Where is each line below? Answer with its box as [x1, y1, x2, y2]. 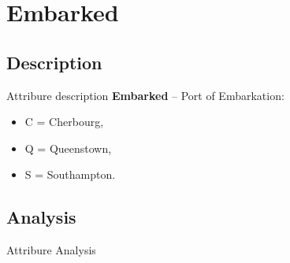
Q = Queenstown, [24, 139, 112, 156]
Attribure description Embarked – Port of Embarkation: [6, 87, 284, 103]
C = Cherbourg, [24, 113, 104, 130]
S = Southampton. [24, 166, 116, 183]
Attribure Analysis [6, 242, 96, 258]
